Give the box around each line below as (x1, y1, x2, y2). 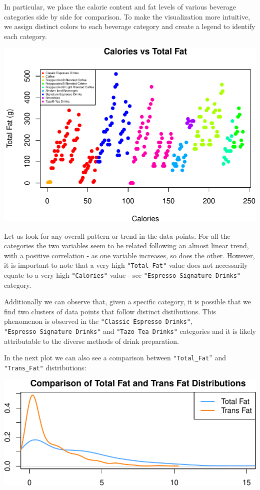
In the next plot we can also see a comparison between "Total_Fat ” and (4, 352, 226, 363)
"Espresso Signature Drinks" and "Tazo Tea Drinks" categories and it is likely (4, 326, 256, 336)
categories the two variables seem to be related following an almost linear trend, (4, 240, 249, 251)
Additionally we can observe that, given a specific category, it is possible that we (4, 296, 251, 307)
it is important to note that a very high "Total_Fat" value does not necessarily (4, 260, 248, 270)
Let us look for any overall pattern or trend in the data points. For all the (4, 230, 230, 241)
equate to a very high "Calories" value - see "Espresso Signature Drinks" (4, 270, 241, 280)
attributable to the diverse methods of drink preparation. (4, 335, 179, 346)
